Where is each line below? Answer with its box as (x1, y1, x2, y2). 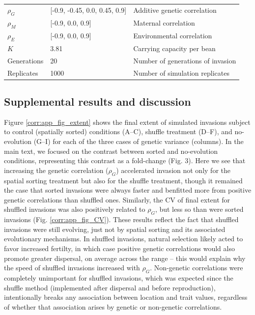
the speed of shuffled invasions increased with (4, 262, 140, 273)
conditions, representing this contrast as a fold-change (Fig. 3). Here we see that (4, 155, 246, 166)
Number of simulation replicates (133, 67, 229, 78)
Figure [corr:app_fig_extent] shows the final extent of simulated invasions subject (4, 116, 251, 127)
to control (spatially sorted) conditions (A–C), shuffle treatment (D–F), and (4, 126, 232, 137)
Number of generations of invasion (133, 55, 236, 65)
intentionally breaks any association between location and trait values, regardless (4, 292, 248, 302)
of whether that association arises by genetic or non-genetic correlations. (4, 301, 222, 312)
